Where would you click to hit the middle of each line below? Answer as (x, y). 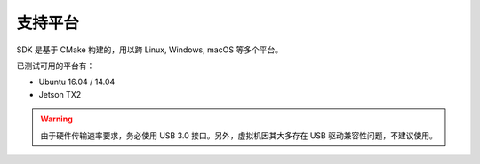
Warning (56, 119)
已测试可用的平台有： (56, 66)
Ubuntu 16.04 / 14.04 (77, 82)
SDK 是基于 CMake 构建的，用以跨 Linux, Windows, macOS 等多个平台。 (150, 50)
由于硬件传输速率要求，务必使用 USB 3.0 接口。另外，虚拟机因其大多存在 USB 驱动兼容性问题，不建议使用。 (239, 135)
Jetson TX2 (60, 94)
